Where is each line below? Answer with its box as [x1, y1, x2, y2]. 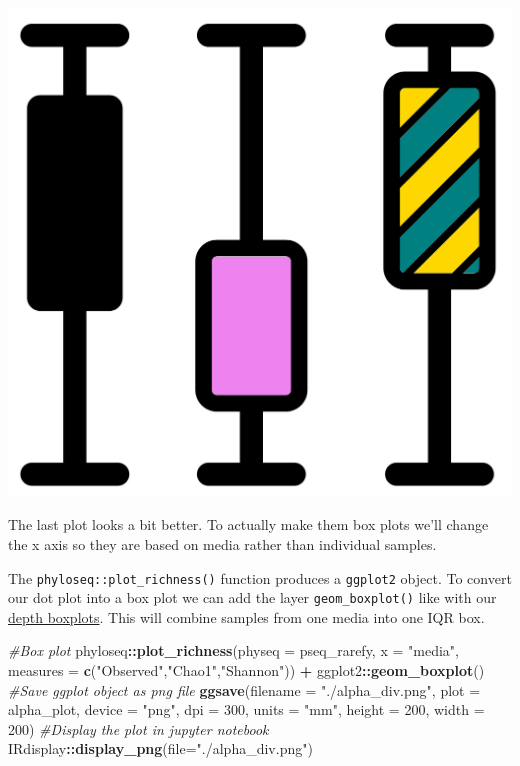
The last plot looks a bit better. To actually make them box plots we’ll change [8, 514, 489, 535]
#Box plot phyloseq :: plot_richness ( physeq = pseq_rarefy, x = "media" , [8, 640, 459, 661]
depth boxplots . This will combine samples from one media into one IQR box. [8, 606, 485, 627]
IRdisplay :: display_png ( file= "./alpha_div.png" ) [8, 738, 313, 759]
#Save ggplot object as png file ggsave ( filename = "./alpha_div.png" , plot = [8, 679, 481, 700]
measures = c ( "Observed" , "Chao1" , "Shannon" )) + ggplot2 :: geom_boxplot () [8, 660, 485, 681]
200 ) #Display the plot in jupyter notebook [8, 718, 269, 739]
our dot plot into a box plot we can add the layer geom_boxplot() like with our [8, 587, 497, 608]
